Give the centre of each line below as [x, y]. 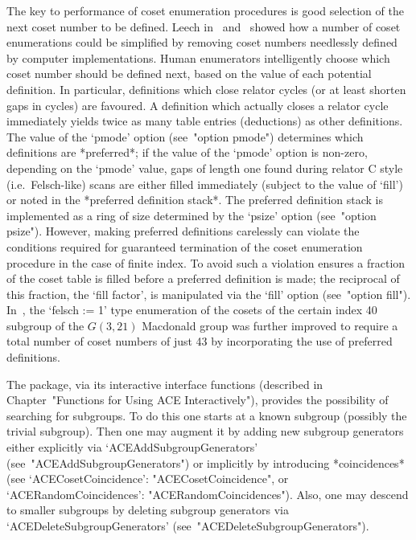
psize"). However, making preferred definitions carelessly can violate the [183, 231]
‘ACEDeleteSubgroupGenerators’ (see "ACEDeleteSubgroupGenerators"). [188, 526]
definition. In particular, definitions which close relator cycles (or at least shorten [206, 89]
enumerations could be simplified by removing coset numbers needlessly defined [202, 42]
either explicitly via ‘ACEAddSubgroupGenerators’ [132, 447]
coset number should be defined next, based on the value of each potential [189, 74]
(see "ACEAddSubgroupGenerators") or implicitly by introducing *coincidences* [206, 462]
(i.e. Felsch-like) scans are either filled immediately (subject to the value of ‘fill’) [205, 184]
